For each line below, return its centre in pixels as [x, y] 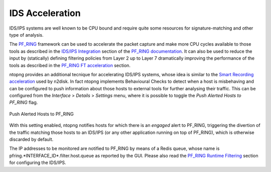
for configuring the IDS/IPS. [38, 162]
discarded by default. [31, 139]
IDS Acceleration [45, 13]
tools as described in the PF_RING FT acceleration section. [70, 65]
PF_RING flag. [24, 102]
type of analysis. [26, 35]
